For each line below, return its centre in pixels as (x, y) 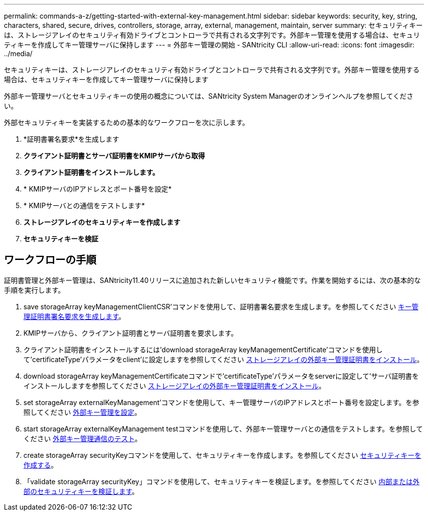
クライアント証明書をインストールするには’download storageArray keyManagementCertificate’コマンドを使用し (203, 349)
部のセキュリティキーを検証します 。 (81, 491)
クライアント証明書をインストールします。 (91, 172)
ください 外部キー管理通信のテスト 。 (83, 438)
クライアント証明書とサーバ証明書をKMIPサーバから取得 (114, 156)
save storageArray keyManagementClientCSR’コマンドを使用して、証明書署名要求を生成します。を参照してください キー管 (221, 306)
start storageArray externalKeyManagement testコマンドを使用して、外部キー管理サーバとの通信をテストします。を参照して (223, 429)
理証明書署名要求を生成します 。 (75, 316)
